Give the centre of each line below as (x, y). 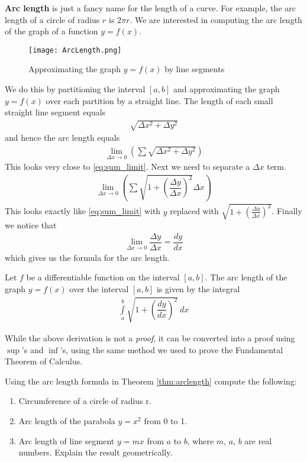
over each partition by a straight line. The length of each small (159, 100)
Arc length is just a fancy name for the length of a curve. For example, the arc (150, 8)
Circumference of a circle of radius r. (85, 401)
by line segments (195, 69)
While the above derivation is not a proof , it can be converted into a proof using (150, 338)
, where (201, 440)
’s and (33, 349)
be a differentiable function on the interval (103, 277)
